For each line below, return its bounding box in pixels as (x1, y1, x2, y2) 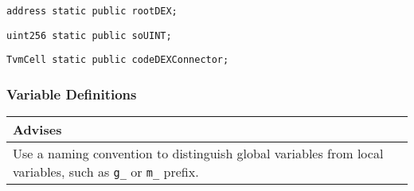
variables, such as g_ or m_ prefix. (13, 162, 199, 181)
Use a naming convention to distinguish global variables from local (13, 144, 384, 163)
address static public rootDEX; (6, 6, 178, 17)
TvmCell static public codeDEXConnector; (6, 54, 229, 66)
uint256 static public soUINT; (6, 29, 172, 41)
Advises (13, 120, 62, 139)
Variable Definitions (6, 84, 137, 103)
